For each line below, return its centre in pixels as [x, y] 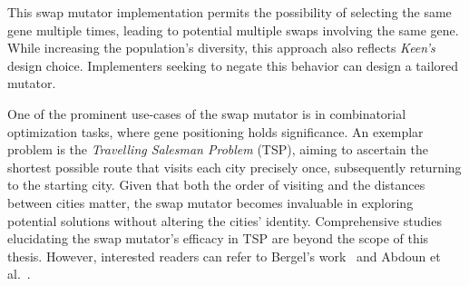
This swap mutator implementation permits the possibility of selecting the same [230, 12]
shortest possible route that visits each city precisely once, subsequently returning [234, 167]
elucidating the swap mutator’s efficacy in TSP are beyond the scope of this [218, 238]
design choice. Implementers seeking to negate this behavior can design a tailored [233, 65]
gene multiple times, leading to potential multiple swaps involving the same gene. [233, 30]
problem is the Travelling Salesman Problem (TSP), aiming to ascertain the [218, 149]
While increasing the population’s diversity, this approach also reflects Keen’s [221, 48]
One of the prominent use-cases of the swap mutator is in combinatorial [207, 113]
